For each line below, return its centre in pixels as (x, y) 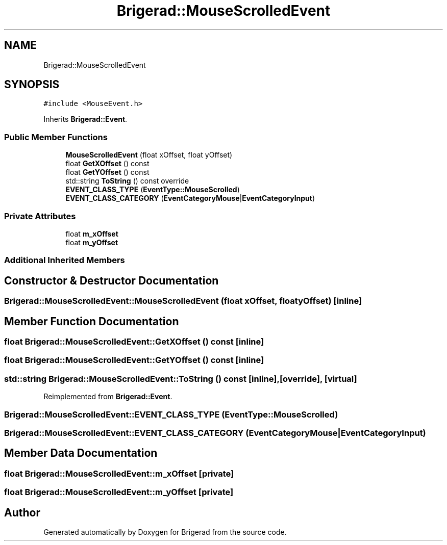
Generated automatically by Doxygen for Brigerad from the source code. (165, 532)
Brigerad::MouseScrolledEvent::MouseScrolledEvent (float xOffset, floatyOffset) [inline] (183, 301)
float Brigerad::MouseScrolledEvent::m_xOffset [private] (119, 473)
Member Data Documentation (81, 453)
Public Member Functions (56, 137)
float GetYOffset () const (107, 172)
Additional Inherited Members (65, 260)
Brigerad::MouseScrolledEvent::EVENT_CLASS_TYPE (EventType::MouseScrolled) (171, 414)
